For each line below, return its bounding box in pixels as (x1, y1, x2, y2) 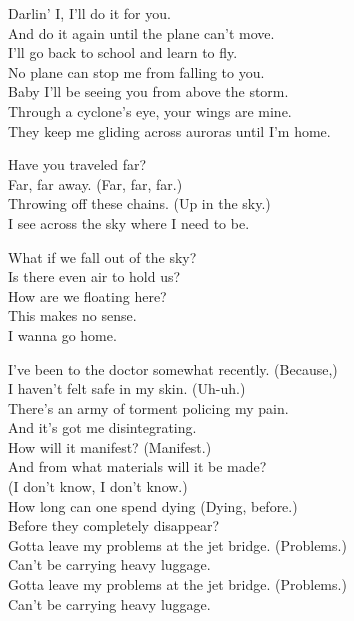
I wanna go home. (8, 324, 117, 345)
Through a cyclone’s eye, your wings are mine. (8, 100, 292, 121)
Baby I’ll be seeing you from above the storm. (8, 81, 289, 102)
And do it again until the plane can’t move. (8, 22, 275, 43)
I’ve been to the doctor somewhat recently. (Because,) (8, 358, 338, 379)
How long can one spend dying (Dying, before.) (8, 495, 298, 516)
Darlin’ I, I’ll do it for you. (8, 3, 171, 23)
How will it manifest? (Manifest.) (8, 436, 212, 457)
